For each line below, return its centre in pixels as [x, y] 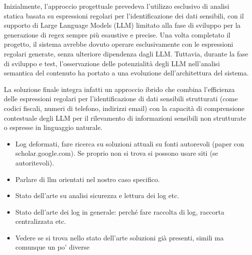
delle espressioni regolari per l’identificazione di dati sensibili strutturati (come [121, 99]
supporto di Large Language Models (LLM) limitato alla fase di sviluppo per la [122, 25]
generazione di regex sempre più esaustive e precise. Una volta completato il [117, 34]
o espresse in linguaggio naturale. [53, 127]
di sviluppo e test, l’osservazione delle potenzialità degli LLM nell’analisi [112, 63]
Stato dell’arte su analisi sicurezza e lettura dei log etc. [97, 195]
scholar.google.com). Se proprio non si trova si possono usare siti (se [117, 153]
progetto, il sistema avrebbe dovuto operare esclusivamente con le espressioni [119, 44]
